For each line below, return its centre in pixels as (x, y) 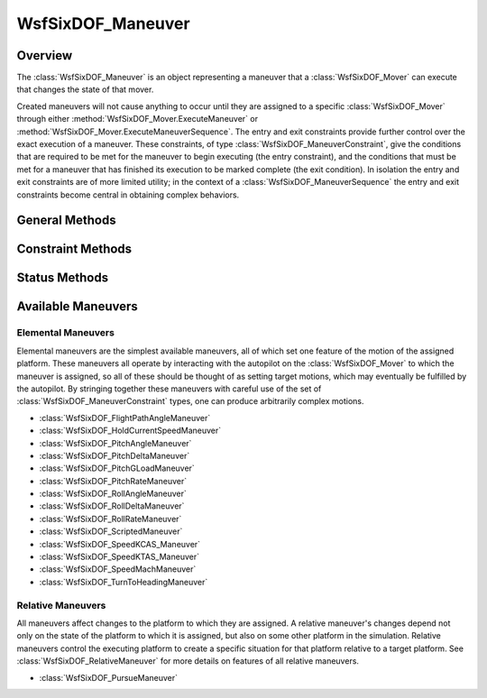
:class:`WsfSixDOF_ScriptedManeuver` (111, 531)
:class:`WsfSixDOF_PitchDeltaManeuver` (115, 455)
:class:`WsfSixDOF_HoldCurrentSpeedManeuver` (130, 431)
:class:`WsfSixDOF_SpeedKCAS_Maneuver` (120, 544)
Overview (45, 55)
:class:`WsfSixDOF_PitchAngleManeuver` (115, 443)
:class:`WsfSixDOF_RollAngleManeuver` (113, 494)
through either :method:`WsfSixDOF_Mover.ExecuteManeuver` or (138, 119)
